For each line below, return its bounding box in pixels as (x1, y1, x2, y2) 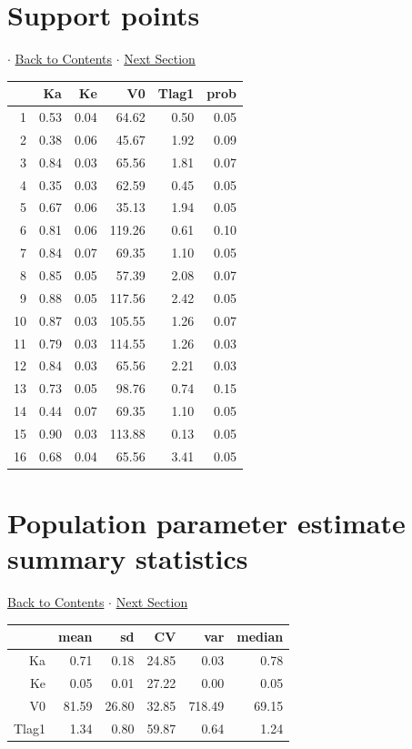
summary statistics (7, 540, 248, 577)
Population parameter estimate (7, 504, 406, 541)
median (236, 627, 284, 646)
